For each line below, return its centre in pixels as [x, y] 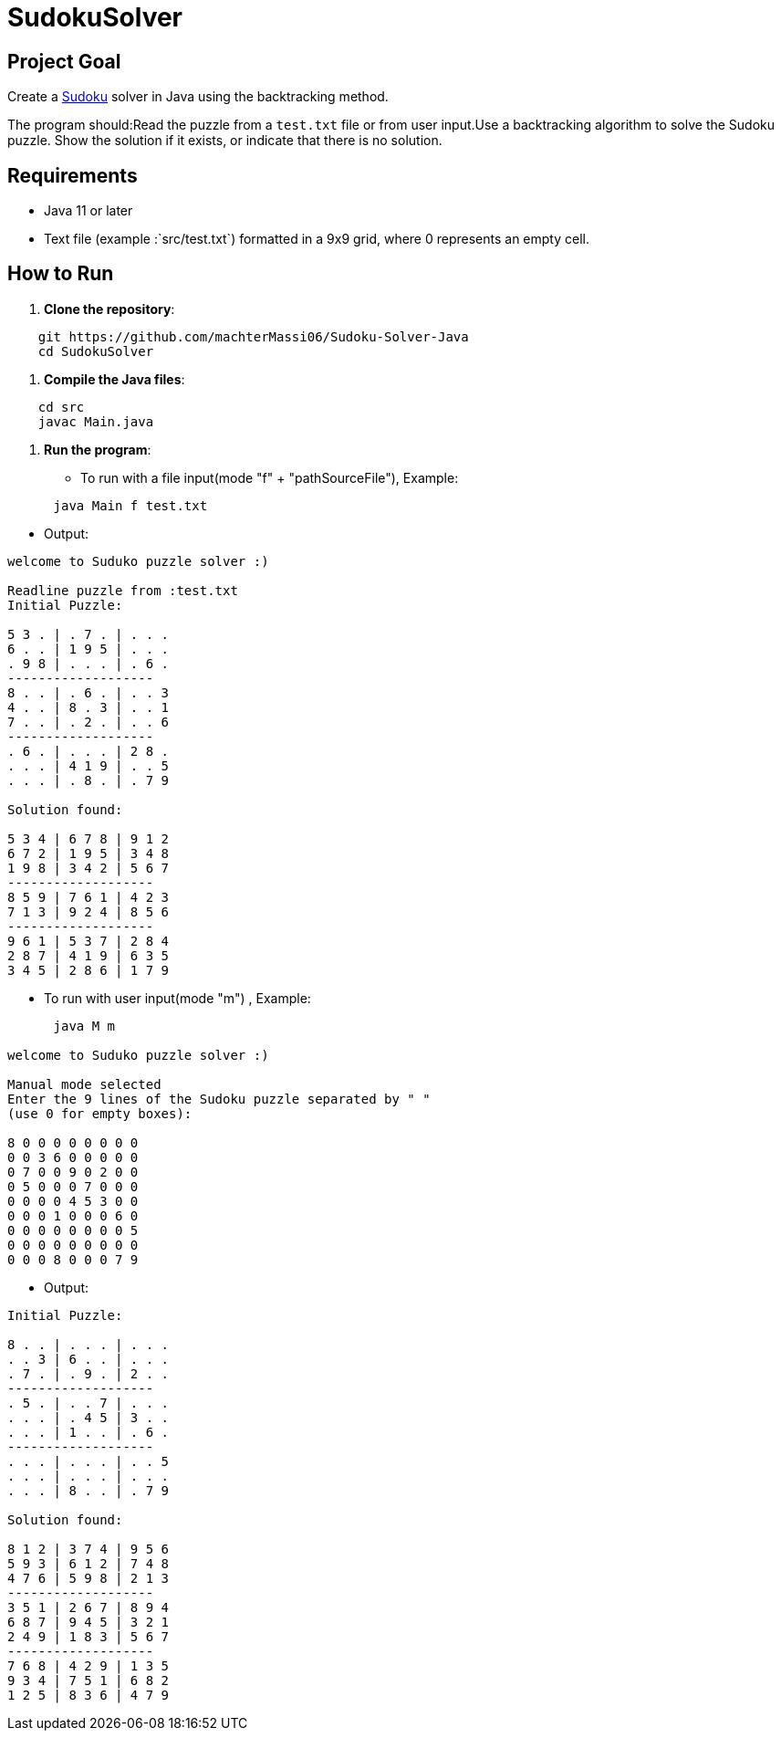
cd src [61, 407]
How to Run [61, 274]
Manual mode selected [84, 1084]
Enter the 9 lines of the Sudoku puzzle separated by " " [219, 1099]
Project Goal [64, 61]
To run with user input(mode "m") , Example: [177, 998]
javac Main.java [96, 421]
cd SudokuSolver [96, 351]
